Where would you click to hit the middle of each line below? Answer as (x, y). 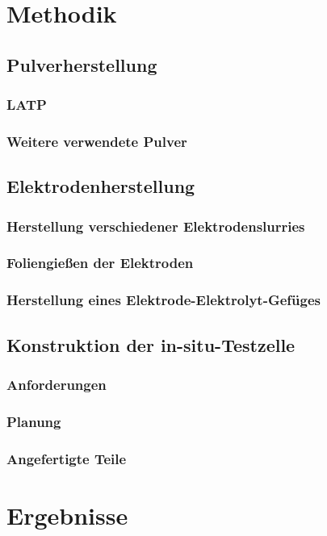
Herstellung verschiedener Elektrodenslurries (156, 226)
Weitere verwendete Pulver (97, 141)
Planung (34, 421)
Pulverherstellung (82, 64)
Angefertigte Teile (67, 458)
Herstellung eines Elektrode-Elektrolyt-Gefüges (163, 300)
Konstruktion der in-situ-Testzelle (151, 344)
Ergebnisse (67, 515)
